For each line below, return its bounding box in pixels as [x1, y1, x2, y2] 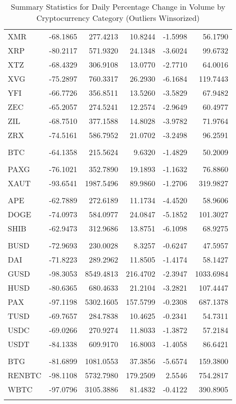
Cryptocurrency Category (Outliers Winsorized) [36, 12, 200, 23]
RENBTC [8, 369, 42, 381]
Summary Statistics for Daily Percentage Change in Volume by [11, 1, 225, 12]
